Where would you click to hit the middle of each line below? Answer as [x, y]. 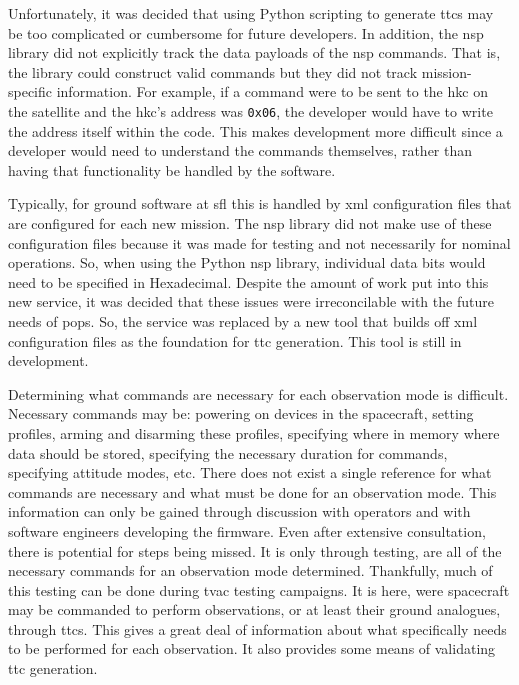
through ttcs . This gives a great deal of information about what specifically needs [257, 628]
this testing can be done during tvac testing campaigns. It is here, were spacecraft [259, 589]
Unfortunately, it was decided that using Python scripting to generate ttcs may [251, 13]
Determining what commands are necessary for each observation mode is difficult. [258, 393]
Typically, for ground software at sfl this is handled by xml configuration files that [260, 203]
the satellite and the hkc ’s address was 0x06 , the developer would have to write [250, 110]
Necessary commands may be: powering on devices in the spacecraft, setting [241, 413]
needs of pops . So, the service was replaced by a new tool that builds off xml [243, 320]
